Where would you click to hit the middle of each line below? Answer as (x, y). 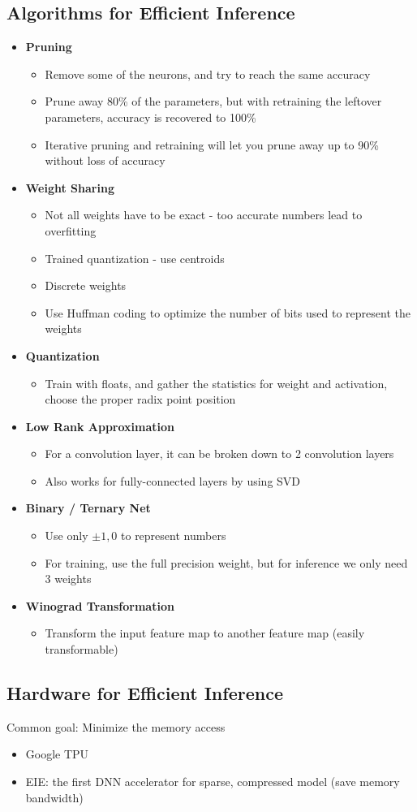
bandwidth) (54, 797)
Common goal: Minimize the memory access (116, 726)
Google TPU (57, 754)
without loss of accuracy (105, 160)
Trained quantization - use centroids (135, 258)
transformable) (82, 649)
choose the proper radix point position (140, 399)
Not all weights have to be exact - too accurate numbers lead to (204, 215)
